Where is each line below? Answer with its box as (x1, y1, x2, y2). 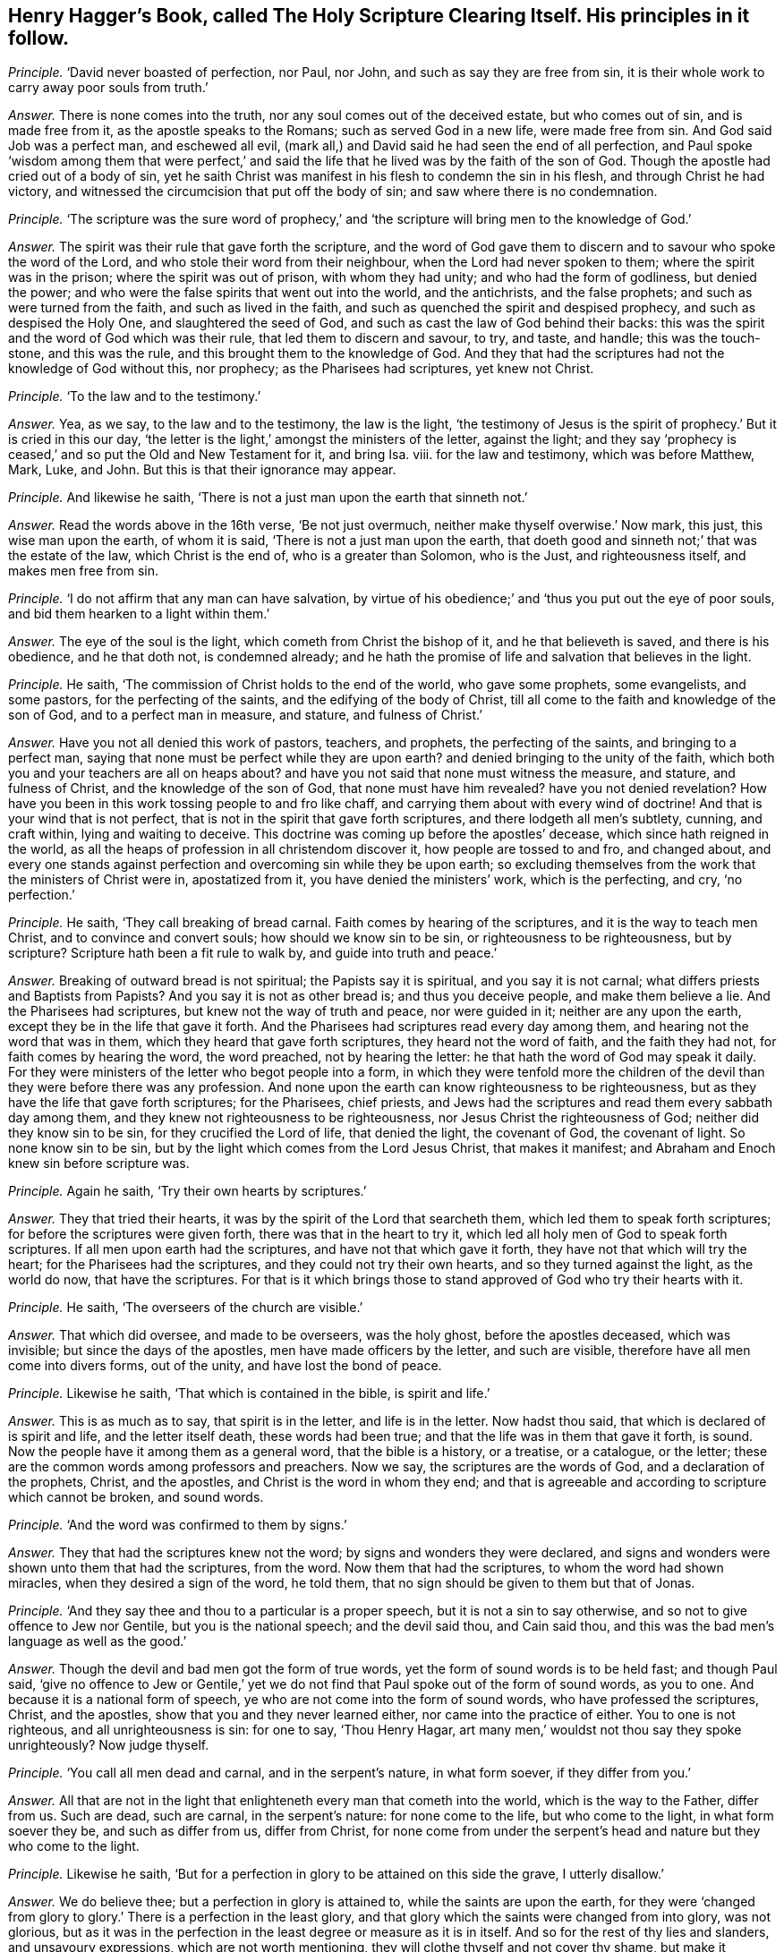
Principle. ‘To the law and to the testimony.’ (8, 388, 261, 405)
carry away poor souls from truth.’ (8, 80, 209, 96)
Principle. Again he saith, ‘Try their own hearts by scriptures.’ (8, 1183, 367, 1199)
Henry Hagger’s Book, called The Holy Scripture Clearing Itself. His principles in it (8, 4, 750, 27)
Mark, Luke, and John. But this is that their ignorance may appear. (8, 462, 396, 478)
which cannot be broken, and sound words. (8, 1489, 264, 1505)
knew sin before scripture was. (8, 1155, 190, 1172)
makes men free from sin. (8, 563, 158, 579)
